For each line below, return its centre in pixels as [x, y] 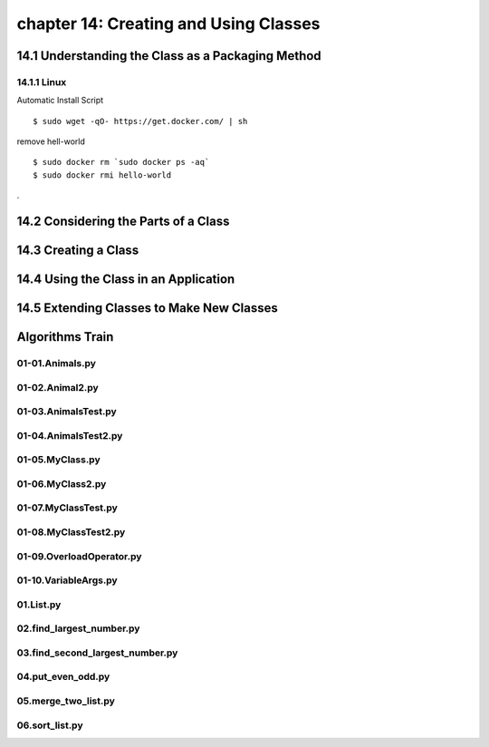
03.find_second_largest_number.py [97, 653]
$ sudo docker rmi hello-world [102, 175]
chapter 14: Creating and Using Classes [168, 24]
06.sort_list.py [50, 725]
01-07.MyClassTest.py [67, 508]
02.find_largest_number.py [78, 628]
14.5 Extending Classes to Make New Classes [147, 308]
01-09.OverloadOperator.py [79, 556]
